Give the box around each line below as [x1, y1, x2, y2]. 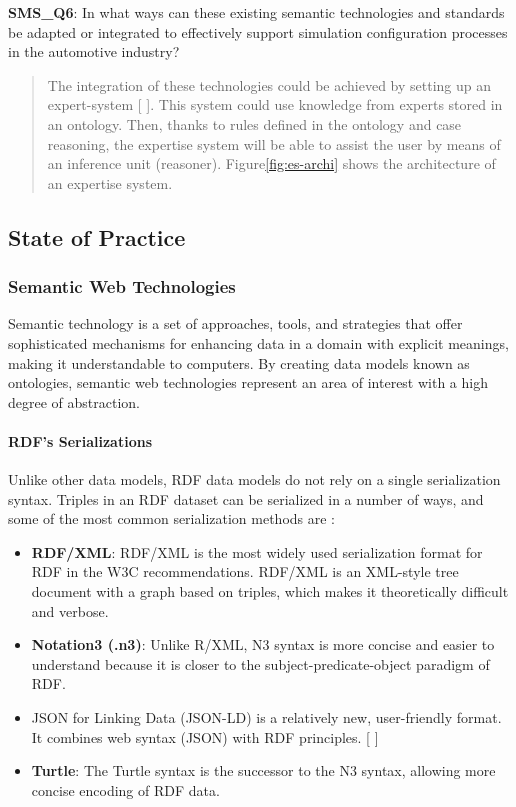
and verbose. [31, 600, 109, 621]
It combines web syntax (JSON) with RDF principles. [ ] [31, 726, 379, 747]
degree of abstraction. [8, 391, 140, 412]
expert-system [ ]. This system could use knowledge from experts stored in [47, 94, 503, 115]
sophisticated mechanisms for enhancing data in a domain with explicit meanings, [8, 332, 509, 353]
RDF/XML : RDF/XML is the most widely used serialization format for [31, 541, 483, 562]
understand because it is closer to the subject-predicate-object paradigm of [31, 653, 490, 674]
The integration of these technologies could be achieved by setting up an [47, 74, 491, 95]
